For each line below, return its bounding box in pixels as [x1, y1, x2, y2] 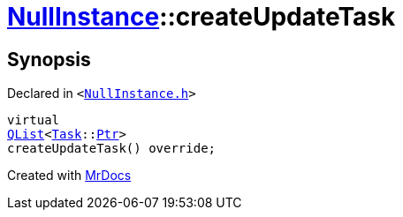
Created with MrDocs [7, 168, 132, 183]
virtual [7, 113, 60, 128]
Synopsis [7, 48, 91, 71]
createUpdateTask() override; [7, 141, 217, 156]
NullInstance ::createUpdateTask [7, 2, 396, 32]
